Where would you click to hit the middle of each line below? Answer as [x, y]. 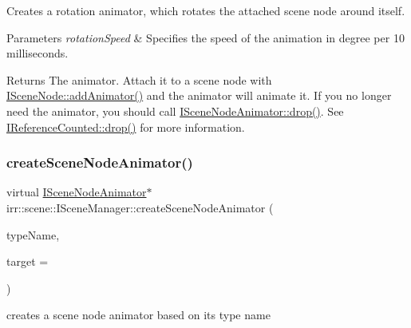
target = [28, 261]
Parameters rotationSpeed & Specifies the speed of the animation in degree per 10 [205, 37]
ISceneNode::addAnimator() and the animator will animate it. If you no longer [199, 95]
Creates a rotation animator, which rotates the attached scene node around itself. [206, 10]
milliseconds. [38, 53]
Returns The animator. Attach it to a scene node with [139, 79]
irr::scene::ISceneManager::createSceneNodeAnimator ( [140, 207]
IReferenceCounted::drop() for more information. [126, 126]
